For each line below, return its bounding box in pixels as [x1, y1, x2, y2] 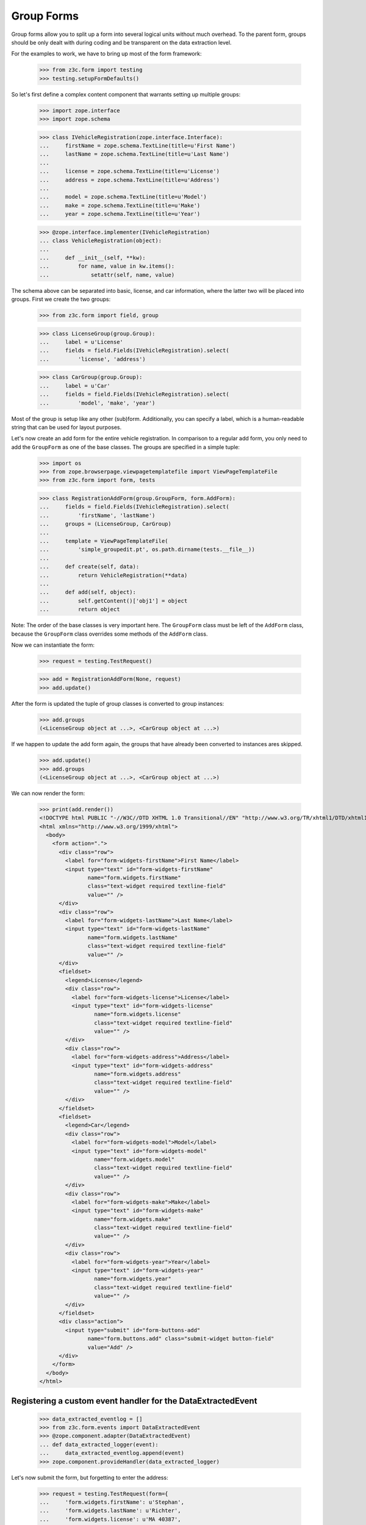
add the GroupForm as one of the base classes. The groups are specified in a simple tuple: [11, 443, 240, 451]
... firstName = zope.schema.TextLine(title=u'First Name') [39, 142, 236, 149]
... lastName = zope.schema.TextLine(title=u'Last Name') [39, 151, 229, 158]
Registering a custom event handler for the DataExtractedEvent [11, 1396, 257, 1406]
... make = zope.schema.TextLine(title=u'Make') [39, 202, 201, 209]
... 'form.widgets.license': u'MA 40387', [39, 1516, 181, 1523]
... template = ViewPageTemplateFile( [39, 537, 168, 544]
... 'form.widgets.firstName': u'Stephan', [39, 1499, 184, 1505]
